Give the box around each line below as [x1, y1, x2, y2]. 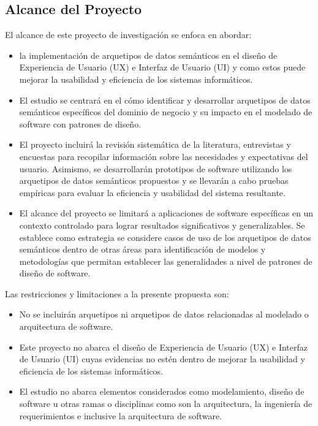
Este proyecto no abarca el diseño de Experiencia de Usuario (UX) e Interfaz [19, 340, 308, 353]
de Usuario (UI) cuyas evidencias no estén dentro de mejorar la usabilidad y [19, 352, 305, 365]
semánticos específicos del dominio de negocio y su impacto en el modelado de [19, 105, 312, 118]
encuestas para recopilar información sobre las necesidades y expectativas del [19, 150, 308, 162]
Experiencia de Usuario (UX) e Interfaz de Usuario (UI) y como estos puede [19, 61, 306, 74]
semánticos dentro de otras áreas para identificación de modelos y [19, 243, 266, 256]
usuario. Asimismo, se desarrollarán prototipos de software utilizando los [19, 162, 292, 175]
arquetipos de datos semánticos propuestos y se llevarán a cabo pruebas [19, 174, 289, 187]
